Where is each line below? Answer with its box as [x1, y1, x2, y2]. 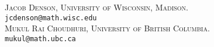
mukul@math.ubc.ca [5, 34, 76, 43]
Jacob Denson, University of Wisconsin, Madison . [5, 1, 188, 13]
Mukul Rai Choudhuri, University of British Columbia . [5, 22, 210, 34]
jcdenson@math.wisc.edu [5, 13, 97, 22]
